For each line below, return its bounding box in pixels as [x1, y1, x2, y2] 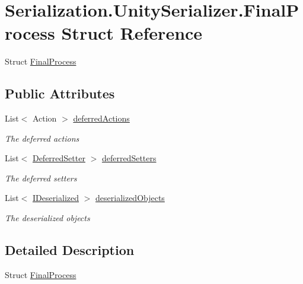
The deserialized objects [5, 212, 90, 224]
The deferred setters [5, 171, 77, 184]
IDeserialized [32, 192, 79, 204]
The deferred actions [5, 132, 79, 144]
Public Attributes [5, 84, 115, 103]
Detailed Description [5, 241, 135, 259]
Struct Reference [61, 21, 203, 45]
